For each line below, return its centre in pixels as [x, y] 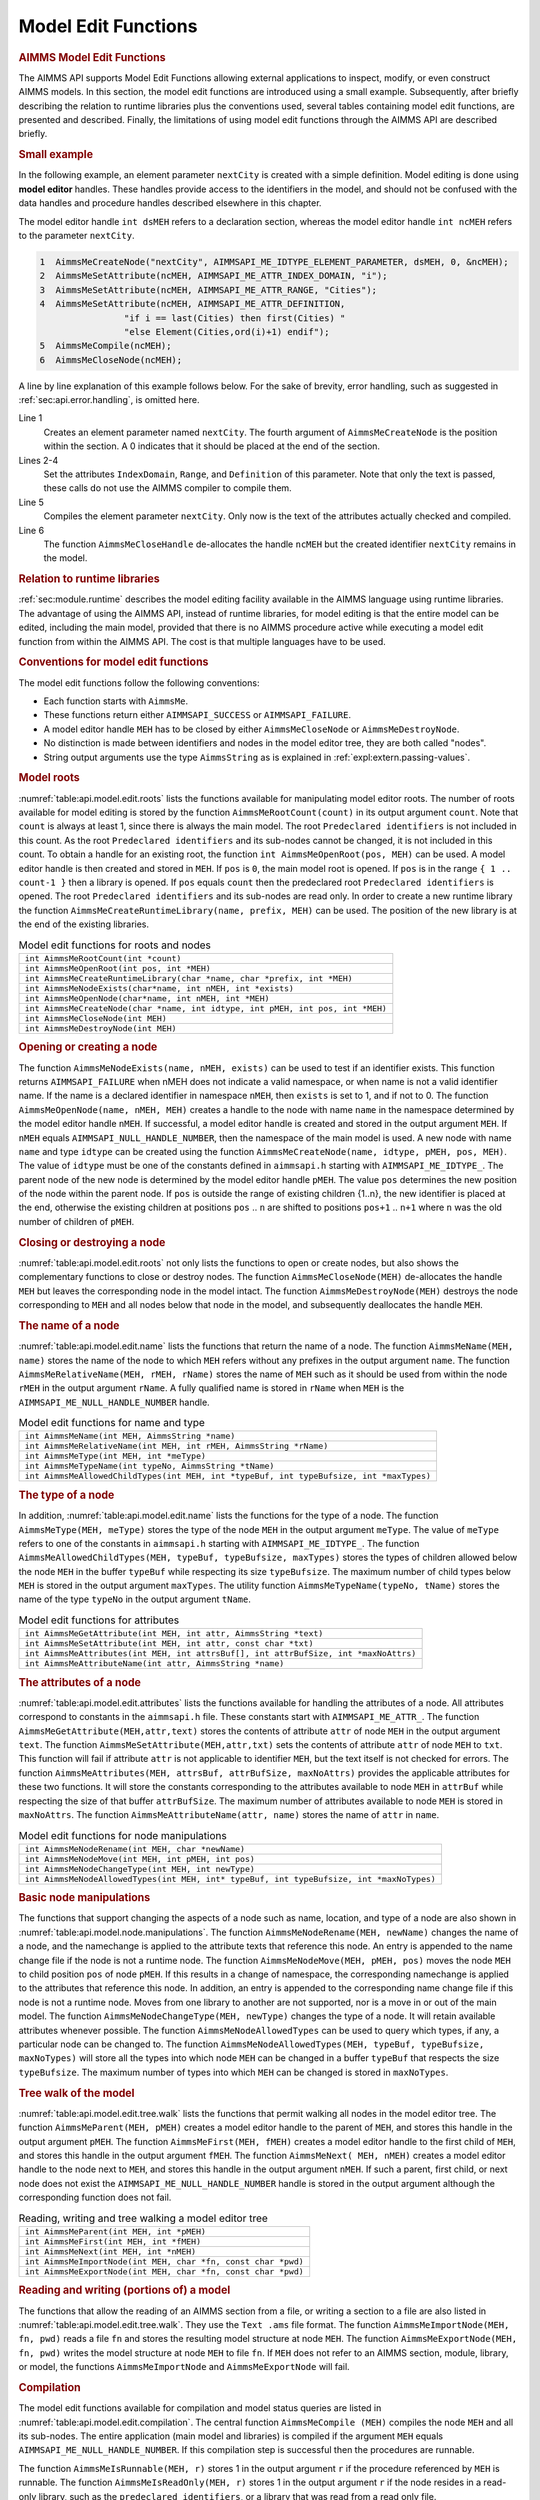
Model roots [49, 778]
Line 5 [31, 502]
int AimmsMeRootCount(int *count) [103, 958]
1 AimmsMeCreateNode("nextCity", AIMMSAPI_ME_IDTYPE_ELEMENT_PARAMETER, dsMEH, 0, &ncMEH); [274, 261]
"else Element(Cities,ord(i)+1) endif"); [226, 331]
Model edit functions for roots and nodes [115, 945]
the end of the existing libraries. [84, 924]
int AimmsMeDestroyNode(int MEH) [100, 1028]
